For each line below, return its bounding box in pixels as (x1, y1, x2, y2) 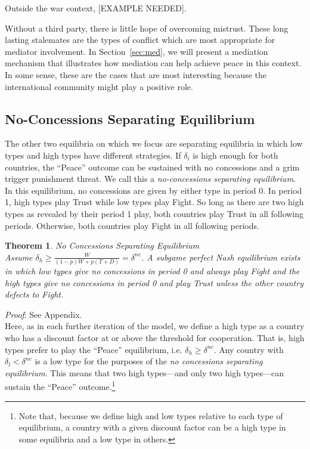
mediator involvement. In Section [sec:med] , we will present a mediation (5, 45, 268, 57)
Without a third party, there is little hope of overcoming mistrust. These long (5, 21, 289, 34)
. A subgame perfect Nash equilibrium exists (141, 250, 300, 263)
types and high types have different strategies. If (5, 148, 181, 161)
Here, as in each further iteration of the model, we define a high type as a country (5, 320, 305, 332)
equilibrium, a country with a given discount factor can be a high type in (18, 421, 286, 433)
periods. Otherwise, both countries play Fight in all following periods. (5, 219, 259, 231)
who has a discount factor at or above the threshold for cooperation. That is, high (5, 331, 305, 343)
